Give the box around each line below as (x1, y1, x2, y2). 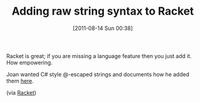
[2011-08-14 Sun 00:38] (72, 24, 133, 32)
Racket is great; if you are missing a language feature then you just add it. (6, 52, 192, 59)
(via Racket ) (6, 89, 37, 96)
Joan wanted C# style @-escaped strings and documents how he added (6, 70, 190, 78)
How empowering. (6, 59, 53, 66)
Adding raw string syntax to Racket (11, 4, 194, 18)
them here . (6, 77, 34, 84)
